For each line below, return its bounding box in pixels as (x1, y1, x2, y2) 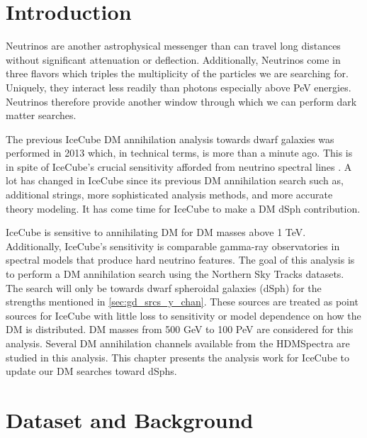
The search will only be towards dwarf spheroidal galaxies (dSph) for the (6, 280, 322, 295)
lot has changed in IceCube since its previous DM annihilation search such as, (6, 173, 344, 188)
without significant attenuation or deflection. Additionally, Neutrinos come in (6, 52, 341, 67)
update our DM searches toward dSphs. (6, 364, 177, 378)
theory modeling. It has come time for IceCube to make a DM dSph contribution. (6, 201, 361, 215)
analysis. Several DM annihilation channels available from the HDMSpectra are (6, 336, 350, 350)
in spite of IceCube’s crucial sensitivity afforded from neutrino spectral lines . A (6, 159, 352, 174)
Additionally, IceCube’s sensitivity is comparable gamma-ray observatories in (6, 238, 340, 253)
